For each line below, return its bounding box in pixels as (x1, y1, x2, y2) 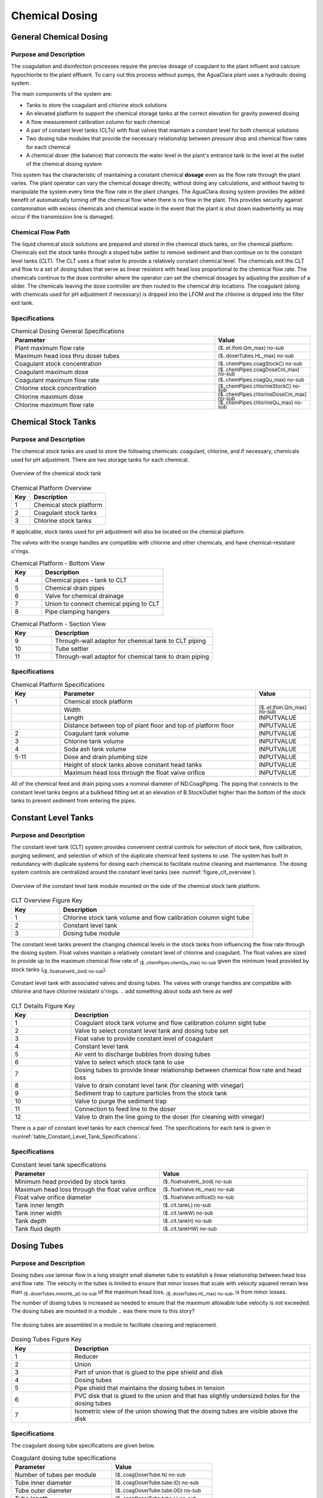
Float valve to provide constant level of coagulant (74, 1034, 214, 1043)
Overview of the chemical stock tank (11, 470, 102, 477)
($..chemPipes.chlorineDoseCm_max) (218, 391, 307, 398)
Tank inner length (14, 1201, 64, 1210)
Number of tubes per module (14, 1471, 97, 1479)
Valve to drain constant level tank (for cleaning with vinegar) (74, 1082, 244, 1090)
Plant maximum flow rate (14, 344, 85, 352)
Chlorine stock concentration (14, 384, 97, 392)
